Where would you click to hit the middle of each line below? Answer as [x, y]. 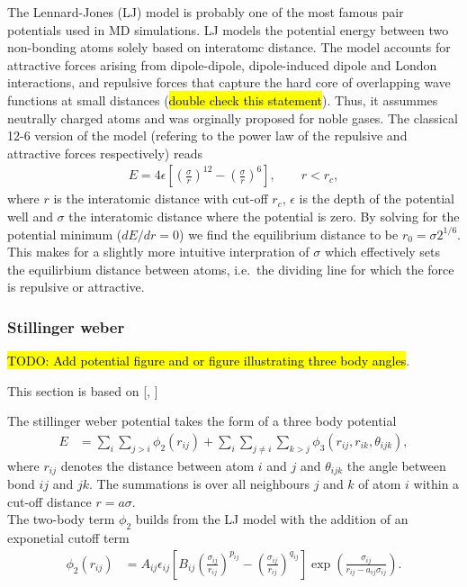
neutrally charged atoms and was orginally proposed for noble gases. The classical [233, 117]
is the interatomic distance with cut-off [161, 199]
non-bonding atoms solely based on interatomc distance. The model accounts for [229, 47]
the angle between [396, 465]
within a [436, 484]
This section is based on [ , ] [83, 390]
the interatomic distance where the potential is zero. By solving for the [264, 216]
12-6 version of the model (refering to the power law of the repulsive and [207, 135]
